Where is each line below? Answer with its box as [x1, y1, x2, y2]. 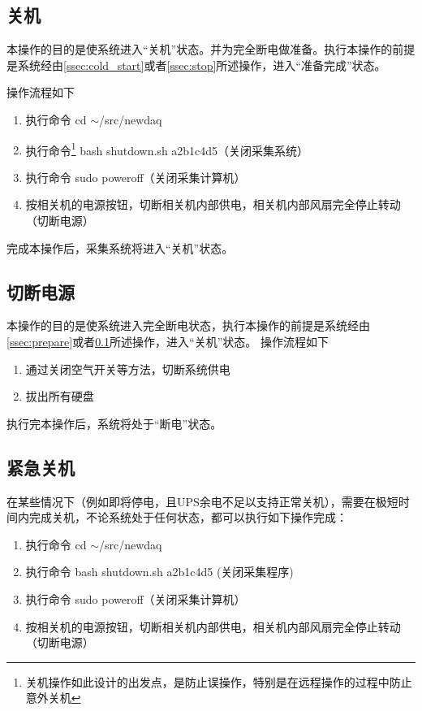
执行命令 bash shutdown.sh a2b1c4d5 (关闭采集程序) [25, 563, 294, 580]
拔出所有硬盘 [25, 388, 94, 405]
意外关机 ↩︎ [25, 689, 81, 706]
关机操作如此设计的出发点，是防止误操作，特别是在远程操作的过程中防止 [25, 673, 412, 690]
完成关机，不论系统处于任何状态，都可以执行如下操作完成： [28, 509, 347, 526]
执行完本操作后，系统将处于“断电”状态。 [6, 414, 222, 431]
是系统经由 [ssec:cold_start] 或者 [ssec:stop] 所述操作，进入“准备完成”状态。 [6, 56, 386, 73]
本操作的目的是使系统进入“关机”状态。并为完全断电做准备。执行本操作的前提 [6, 41, 416, 58]
